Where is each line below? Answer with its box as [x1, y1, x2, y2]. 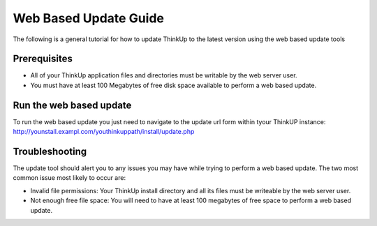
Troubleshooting [13, 145, 87, 157]
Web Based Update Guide [13, 10, 164, 26]
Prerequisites [13, 53, 73, 65]
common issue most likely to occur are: [13, 174, 126, 182]
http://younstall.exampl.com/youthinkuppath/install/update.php [13, 128, 195, 136]
